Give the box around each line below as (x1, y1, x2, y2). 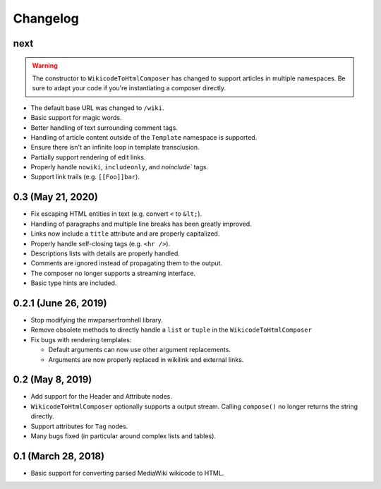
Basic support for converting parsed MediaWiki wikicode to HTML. (30, 469, 224, 477)
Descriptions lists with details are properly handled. (30, 249, 180, 258)
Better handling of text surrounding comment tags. (30, 123, 178, 132)
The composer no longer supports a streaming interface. (30, 269, 196, 277)
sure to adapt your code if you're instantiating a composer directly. (32, 84, 226, 92)
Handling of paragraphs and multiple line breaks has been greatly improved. (30, 219, 252, 228)
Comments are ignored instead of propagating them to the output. (30, 259, 222, 267)
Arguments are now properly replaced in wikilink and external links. (48, 355, 244, 363)
